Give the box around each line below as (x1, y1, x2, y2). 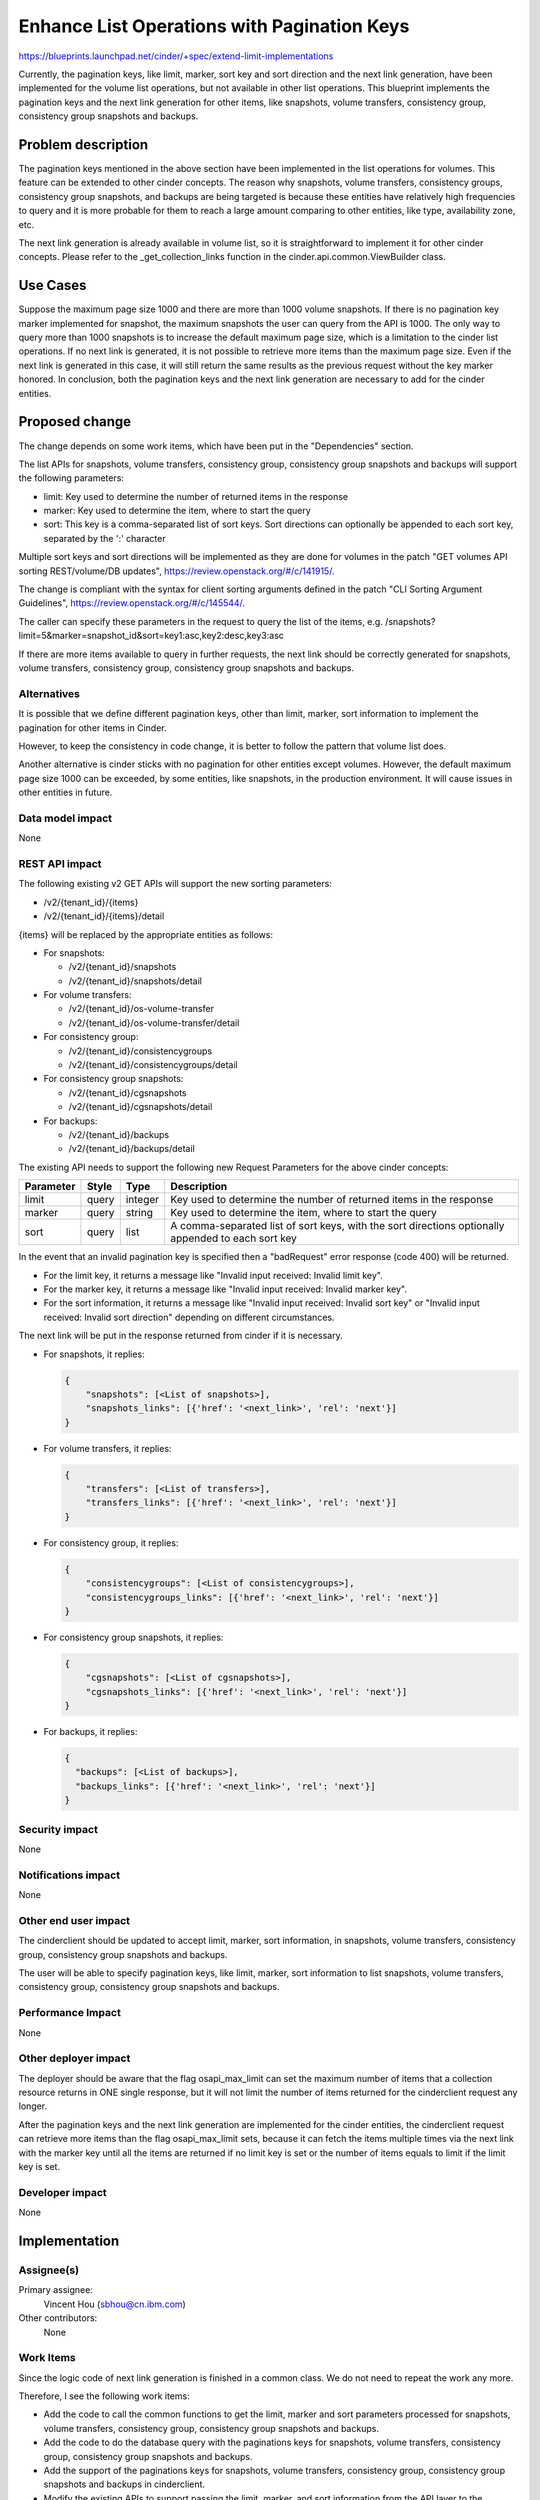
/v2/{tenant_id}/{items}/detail (43, 910, 165, 922)
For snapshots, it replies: (43, 1348, 145, 1360)
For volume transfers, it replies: (43, 1442, 172, 1454)
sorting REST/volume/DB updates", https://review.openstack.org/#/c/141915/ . (18, 565, 335, 577)
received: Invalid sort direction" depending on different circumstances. (43, 1311, 335, 1323)
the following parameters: (18, 472, 125, 484)
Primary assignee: (18, 2284, 94, 2296)
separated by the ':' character (43, 532, 166, 544)
